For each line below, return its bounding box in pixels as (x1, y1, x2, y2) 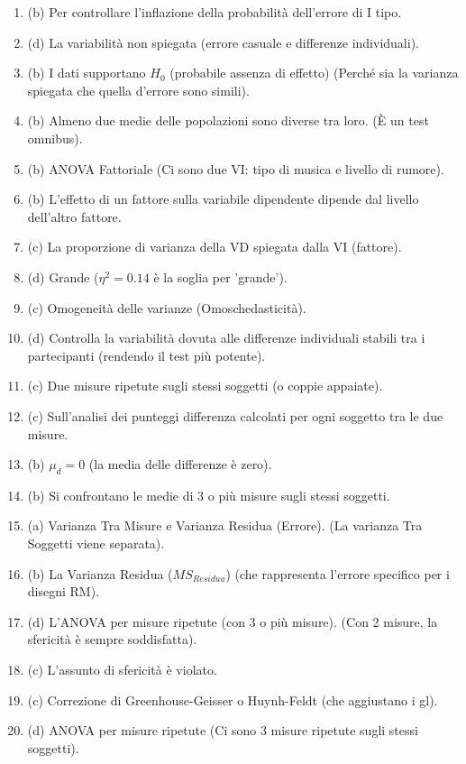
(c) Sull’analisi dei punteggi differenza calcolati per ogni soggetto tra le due (27, 406, 443, 425)
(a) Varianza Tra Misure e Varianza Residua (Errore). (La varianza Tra (27, 516, 423, 535)
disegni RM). (27, 582, 100, 601)
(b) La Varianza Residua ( (27, 564, 173, 583)
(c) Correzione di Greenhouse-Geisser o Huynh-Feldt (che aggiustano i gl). (27, 690, 438, 709)
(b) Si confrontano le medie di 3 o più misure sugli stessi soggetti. (27, 485, 390, 504)
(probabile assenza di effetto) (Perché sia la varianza (169, 63, 459, 82)
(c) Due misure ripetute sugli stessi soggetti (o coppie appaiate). (27, 376, 383, 395)
